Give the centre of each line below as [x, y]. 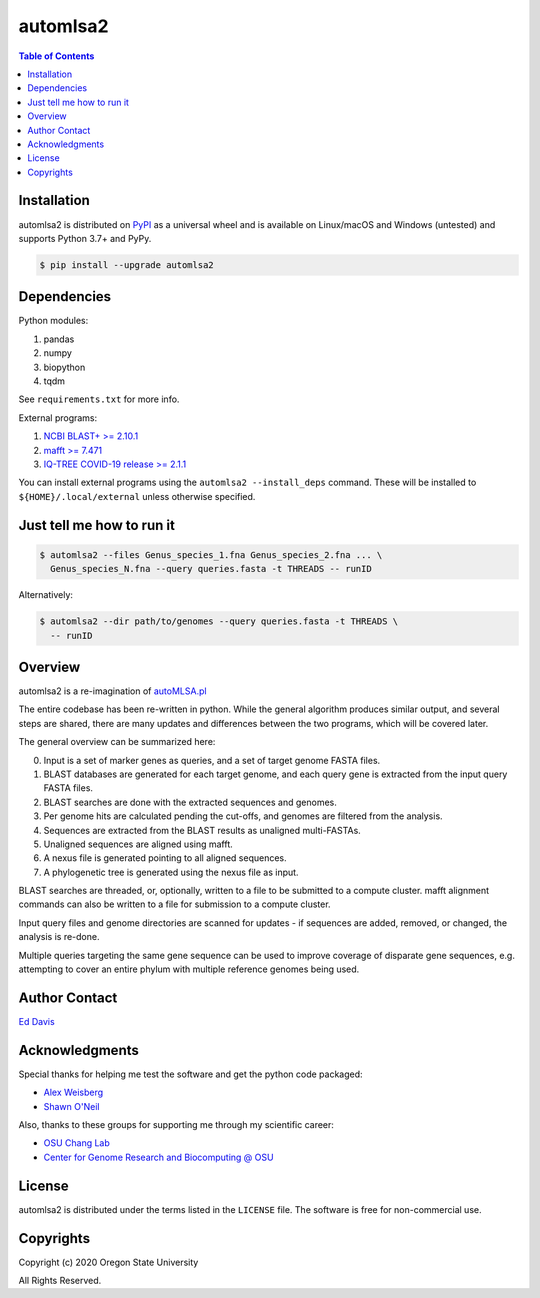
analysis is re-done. [59, 937]
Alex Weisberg [73, 1092]
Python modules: [53, 321]
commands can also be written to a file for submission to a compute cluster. [174, 904]
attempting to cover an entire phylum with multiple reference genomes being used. [189, 969]
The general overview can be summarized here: [117, 742]
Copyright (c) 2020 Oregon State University [108, 1262]
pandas [59, 339]
